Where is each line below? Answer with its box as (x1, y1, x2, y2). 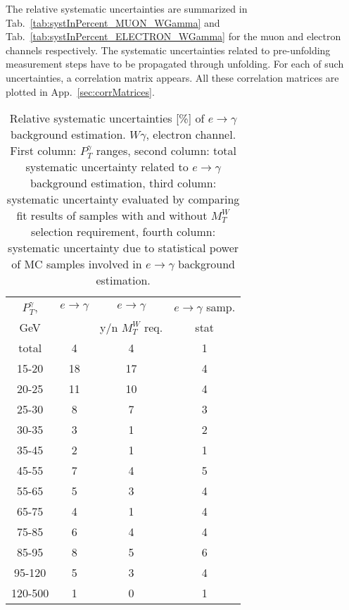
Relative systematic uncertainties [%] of (9, 110, 205, 127)
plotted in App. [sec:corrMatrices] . (6, 84, 155, 99)
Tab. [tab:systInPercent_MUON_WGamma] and (6, 15, 220, 30)
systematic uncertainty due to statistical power (8, 239, 239, 256)
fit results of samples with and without (16, 207, 208, 224)
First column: (10, 142, 77, 159)
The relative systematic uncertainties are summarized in (6, 1, 248, 15)
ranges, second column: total (96, 142, 237, 159)
